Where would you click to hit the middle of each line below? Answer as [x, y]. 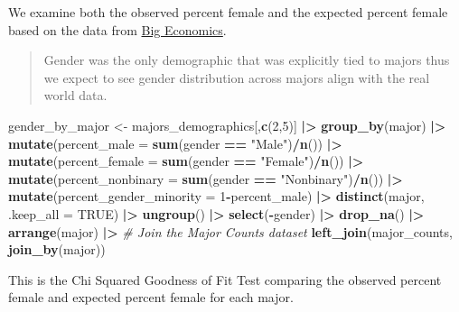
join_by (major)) [57, 249]
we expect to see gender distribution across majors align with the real [237, 77]
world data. [75, 95]
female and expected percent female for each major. [151, 297]
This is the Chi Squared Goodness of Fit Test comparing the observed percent [225, 279]
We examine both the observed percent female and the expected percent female [228, 12]
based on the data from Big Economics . [117, 29]
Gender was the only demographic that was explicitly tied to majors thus [247, 60]
